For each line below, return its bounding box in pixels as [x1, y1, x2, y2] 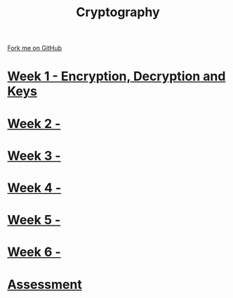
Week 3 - [7, 148, 61, 164]
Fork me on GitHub [7, 44, 62, 53]
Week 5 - [7, 212, 61, 228]
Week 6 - [7, 244, 61, 260]
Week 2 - [7, 115, 61, 131]
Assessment [7, 276, 82, 292]
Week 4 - [7, 180, 62, 195]
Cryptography [76, 4, 160, 20]
